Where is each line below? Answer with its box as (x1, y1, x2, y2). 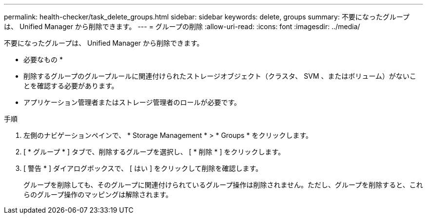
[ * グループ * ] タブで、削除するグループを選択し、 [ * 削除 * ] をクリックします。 (23, 148, 285, 156)
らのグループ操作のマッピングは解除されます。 (23, 190, 173, 199)
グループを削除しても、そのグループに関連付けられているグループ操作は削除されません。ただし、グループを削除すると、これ (23, 181, 423, 189)
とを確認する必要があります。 (23, 82, 118, 90)
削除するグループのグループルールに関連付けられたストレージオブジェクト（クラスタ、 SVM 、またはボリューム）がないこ (23, 72, 417, 80)
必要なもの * (23, 55, 63, 64)
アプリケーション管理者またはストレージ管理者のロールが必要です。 (23, 98, 241, 106)
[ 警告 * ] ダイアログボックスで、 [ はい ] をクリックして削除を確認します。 (23, 164, 263, 172)
